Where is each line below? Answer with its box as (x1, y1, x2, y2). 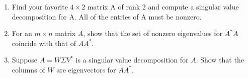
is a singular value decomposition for (75, 54, 189, 65)
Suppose (12, 54, 38, 65)
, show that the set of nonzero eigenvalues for (83, 28, 223, 38)
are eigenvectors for (56, 64, 116, 74)
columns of (12, 64, 45, 74)
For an (12, 28, 32, 38)
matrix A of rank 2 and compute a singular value (87, 1, 239, 11)
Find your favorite (12, 1, 68, 11)
